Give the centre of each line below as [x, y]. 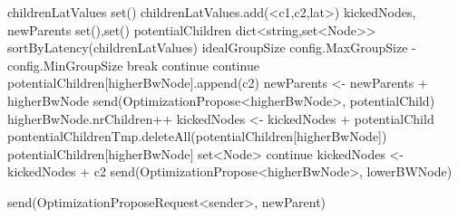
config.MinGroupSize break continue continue [133, 65]
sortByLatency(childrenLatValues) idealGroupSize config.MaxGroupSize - [212, 47]
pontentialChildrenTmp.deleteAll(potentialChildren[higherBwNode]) [197, 136]
